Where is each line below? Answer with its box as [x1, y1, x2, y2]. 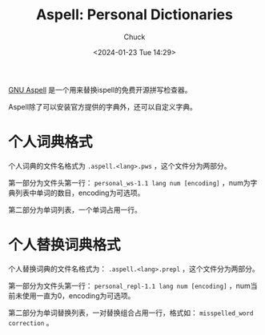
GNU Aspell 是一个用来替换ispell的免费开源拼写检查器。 [8, 85, 192, 94]
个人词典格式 [8, 134, 94, 151]
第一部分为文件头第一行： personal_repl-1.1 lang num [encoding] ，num [8, 281, 251, 290]
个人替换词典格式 [8, 236, 122, 254]
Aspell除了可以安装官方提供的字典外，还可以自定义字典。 [8, 102, 198, 111]
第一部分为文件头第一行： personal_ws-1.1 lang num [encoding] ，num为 [8, 177, 251, 187]
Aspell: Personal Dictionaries [35, 6, 234, 24]
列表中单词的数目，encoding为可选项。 [14, 188, 145, 197]
